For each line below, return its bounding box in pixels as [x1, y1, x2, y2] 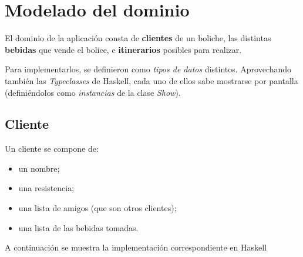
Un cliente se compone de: [5, 142, 99, 155]
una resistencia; [18, 182, 75, 194]
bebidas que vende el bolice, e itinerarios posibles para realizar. [5, 43, 242, 55]
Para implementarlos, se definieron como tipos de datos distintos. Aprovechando [5, 63, 292, 75]
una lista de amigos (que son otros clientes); [18, 202, 177, 214]
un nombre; [18, 162, 60, 174]
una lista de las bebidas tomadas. [18, 221, 139, 233]
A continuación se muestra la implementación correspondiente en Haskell [5, 241, 267, 253]
